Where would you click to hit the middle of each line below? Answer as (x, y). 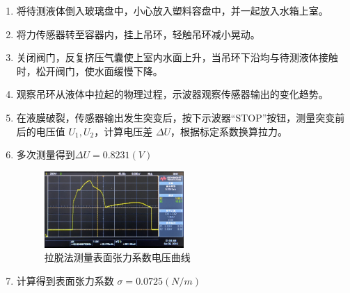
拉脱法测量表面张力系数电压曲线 (117, 257)
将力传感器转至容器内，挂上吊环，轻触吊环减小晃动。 (138, 34)
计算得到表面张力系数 (65, 280)
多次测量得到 (46, 154)
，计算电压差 (124, 131)
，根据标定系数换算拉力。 (229, 131)
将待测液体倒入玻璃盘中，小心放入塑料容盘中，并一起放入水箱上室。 (172, 10)
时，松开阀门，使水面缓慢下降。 (89, 70)
